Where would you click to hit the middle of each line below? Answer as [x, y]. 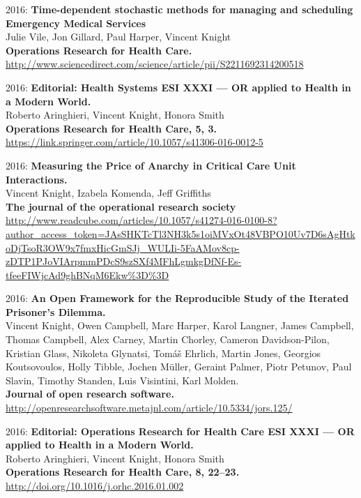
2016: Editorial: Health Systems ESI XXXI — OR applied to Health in [178, 87]
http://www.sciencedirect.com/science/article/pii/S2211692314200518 [155, 64]
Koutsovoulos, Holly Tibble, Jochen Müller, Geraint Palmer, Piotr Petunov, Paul [179, 367]
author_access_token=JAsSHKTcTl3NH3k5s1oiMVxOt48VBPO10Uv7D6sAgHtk [180, 233]
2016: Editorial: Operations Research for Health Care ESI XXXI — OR [180, 431]
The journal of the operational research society [121, 206]
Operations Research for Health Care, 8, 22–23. [123, 472]
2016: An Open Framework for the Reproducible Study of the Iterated [177, 298]
